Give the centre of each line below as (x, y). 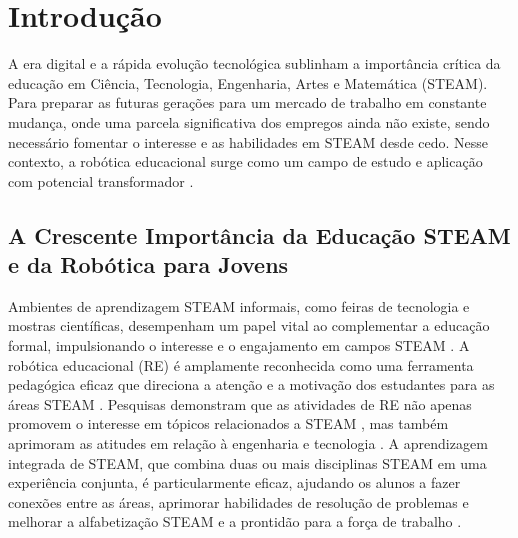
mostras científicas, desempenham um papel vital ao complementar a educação (249, 325)
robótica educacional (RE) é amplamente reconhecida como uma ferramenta (241, 364)
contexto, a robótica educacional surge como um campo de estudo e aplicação (245, 161)
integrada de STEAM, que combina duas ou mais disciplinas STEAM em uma (247, 462)
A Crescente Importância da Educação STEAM (259, 234)
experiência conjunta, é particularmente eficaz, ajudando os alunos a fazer (234, 482)
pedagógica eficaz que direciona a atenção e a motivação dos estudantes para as (251, 384)
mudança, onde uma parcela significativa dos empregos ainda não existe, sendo (249, 121)
